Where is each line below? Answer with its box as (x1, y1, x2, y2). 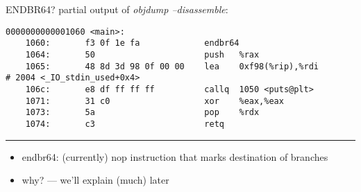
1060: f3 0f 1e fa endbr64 (25, 38, 240, 49)
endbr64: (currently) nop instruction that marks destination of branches (22, 149, 328, 164)
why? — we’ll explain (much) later (22, 173, 169, 187)
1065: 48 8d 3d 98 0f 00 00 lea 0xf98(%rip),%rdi (25, 61, 319, 71)
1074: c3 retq (25, 119, 224, 129)
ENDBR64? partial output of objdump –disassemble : (6, 2, 228, 16)
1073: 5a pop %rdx (25, 107, 260, 118)
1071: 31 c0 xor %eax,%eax (25, 96, 284, 106)
